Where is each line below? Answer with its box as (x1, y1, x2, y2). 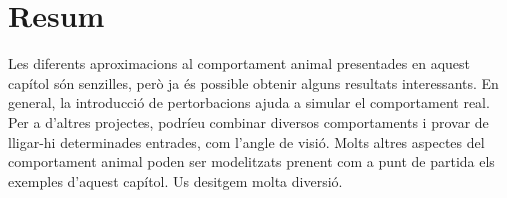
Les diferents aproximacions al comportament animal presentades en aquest (8, 53, 470, 74)
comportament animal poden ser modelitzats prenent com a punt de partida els (8, 151, 495, 172)
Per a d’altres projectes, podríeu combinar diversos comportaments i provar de (8, 111, 489, 132)
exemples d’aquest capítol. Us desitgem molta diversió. (8, 170, 343, 191)
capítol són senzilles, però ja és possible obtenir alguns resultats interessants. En (8, 72, 499, 93)
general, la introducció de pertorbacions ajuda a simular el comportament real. (8, 92, 490, 113)
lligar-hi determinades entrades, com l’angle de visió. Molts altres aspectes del (8, 131, 485, 152)
